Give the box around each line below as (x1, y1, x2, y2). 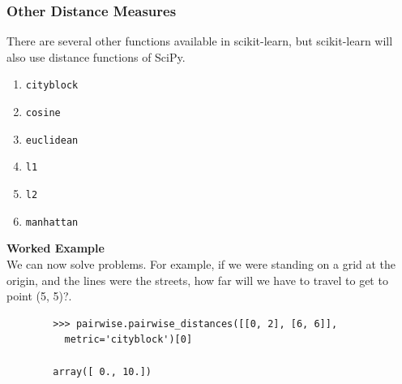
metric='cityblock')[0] (64, 334, 193, 346)
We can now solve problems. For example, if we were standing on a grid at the (6, 255, 396, 272)
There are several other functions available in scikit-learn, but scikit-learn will (6, 32, 393, 50)
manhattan (25, 216, 79, 228)
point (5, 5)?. (6, 287, 72, 304)
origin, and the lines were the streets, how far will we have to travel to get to (6, 271, 388, 288)
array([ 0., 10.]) (53, 365, 152, 378)
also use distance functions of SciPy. (6, 48, 186, 65)
